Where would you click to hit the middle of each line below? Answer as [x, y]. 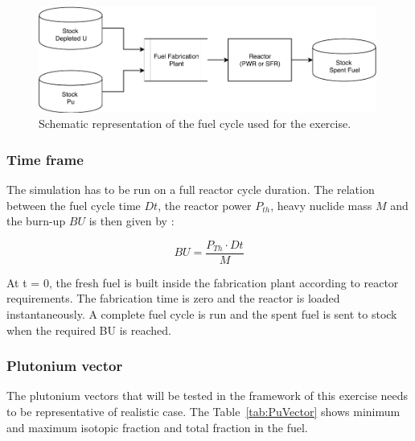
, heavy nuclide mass [321, 205]
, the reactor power [205, 205]
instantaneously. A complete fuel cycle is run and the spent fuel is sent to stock [202, 314]
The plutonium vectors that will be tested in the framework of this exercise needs [207, 396]
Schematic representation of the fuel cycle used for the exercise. [195, 124]
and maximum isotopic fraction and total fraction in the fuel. [157, 427]
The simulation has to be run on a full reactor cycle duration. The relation [191, 190]
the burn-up [36, 221]
